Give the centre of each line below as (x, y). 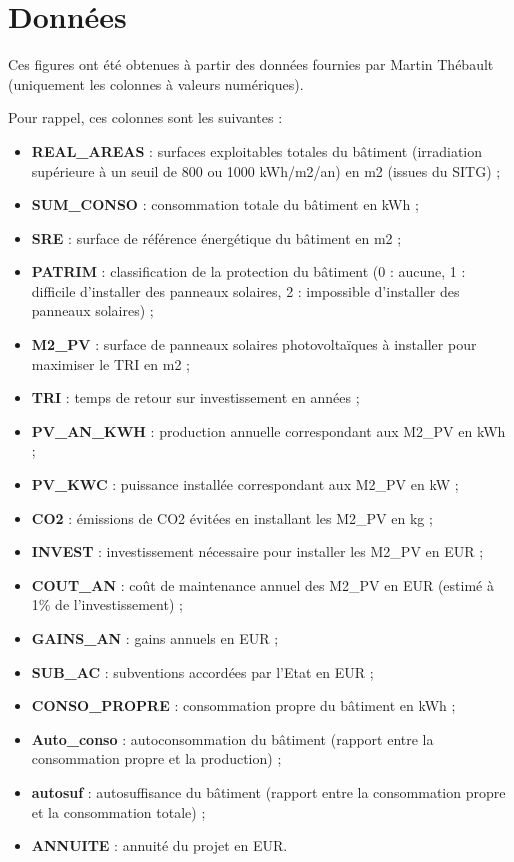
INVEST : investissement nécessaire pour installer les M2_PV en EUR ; (257, 551)
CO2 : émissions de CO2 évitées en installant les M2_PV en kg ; (232, 517)
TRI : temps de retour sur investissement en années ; (195, 397)
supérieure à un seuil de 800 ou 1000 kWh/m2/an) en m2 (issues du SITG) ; (266, 170)
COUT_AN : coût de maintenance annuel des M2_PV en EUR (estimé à (262, 584)
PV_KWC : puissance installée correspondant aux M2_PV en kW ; (245, 484)
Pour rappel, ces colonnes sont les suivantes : (145, 117)
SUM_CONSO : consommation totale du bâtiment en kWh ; (225, 204)
